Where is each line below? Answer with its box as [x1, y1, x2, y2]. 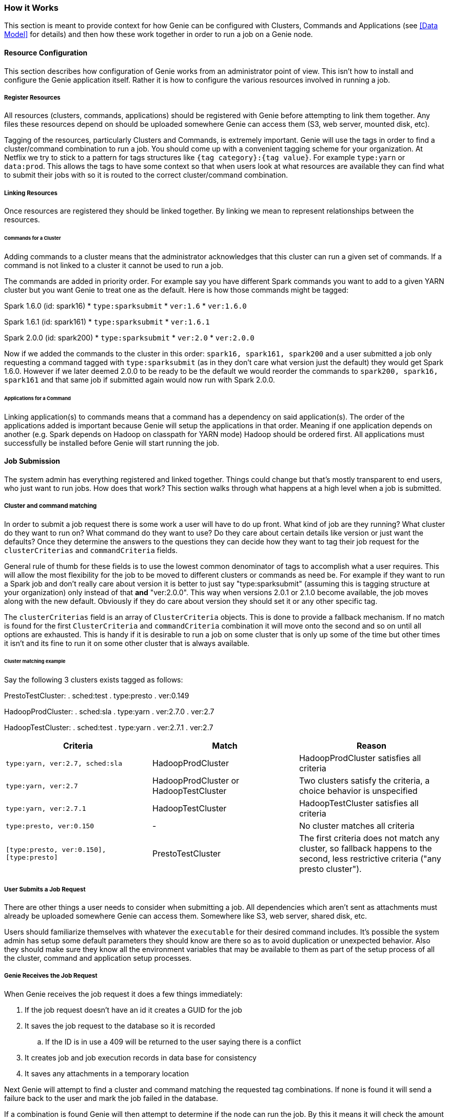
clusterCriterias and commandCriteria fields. [4, 545, 178, 555]
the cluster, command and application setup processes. [4, 954, 191, 962]
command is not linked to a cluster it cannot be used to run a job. [4, 260, 224, 270]
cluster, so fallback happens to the [299, 843, 432, 854]
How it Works [4, 3, 58, 13]
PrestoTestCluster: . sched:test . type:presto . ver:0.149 [4, 691, 189, 700]
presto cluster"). [299, 864, 362, 875]
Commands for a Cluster [4, 235, 61, 241]
